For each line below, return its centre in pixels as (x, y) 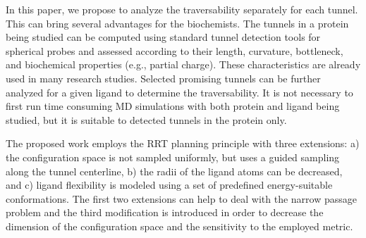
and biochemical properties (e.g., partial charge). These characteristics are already (183, 64)
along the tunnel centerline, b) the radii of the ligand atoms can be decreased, (174, 171)
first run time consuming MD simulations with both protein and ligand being (173, 106)
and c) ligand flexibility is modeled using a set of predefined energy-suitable (169, 185)
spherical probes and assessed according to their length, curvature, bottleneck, (175, 50)
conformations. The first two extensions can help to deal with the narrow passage (181, 198)
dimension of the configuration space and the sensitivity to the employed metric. (179, 226)
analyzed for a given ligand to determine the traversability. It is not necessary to (179, 92)
